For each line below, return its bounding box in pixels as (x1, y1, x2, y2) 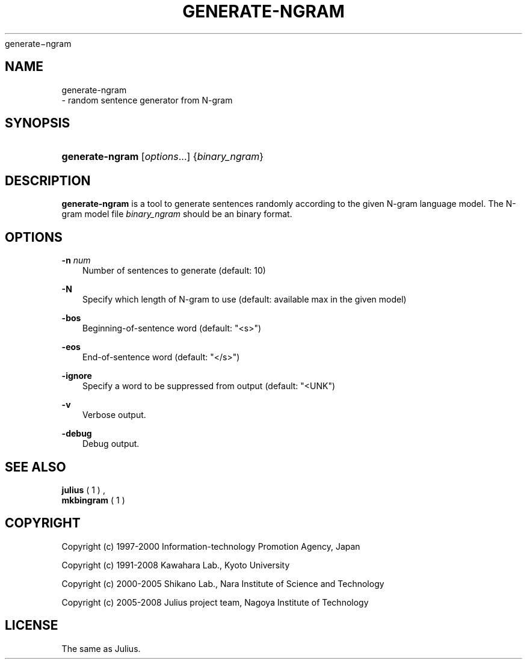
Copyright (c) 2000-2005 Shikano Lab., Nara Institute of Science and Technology (61, 578, 384, 589)
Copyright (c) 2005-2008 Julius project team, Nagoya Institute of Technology (61, 597, 369, 607)
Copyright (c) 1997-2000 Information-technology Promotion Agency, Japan (61, 541, 360, 552)
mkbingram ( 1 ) (61, 494, 125, 505)
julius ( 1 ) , (61, 484, 105, 495)
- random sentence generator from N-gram (61, 94, 233, 105)
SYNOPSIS (5, 115, 70, 131)
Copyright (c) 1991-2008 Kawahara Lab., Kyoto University (61, 559, 290, 570)
